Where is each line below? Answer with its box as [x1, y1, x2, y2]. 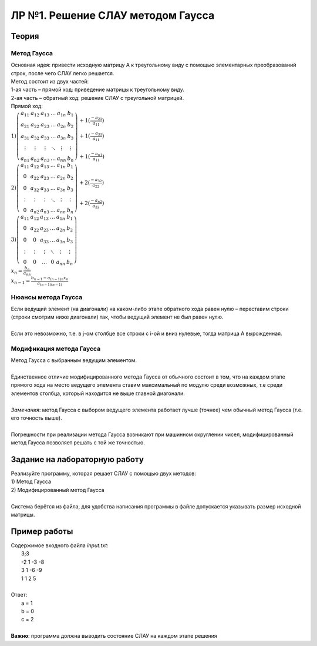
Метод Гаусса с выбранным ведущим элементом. [11, 357, 137, 364]
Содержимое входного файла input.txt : [11, 541, 109, 549]
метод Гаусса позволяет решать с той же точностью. [11, 439, 145, 446]
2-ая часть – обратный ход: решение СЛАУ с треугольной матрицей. [11, 94, 184, 101]
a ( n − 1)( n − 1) [37, 280, 63, 287]
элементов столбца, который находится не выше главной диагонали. [11, 390, 185, 397]
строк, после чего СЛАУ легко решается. [11, 69, 114, 76]
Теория [11, 31, 39, 41]
